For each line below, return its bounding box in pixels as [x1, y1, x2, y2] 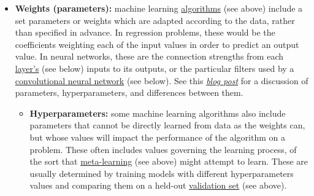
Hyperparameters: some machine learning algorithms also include [29, 106, 286, 119]
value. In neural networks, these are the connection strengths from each [15, 50, 283, 63]
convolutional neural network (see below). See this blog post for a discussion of [15, 74, 308, 87]
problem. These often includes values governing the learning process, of [29, 143, 297, 155]
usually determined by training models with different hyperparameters [29, 167, 294, 179]
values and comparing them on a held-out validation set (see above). [29, 179, 287, 192]
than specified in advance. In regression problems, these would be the [15, 26, 275, 39]
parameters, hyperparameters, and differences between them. [15, 86, 243, 99]
